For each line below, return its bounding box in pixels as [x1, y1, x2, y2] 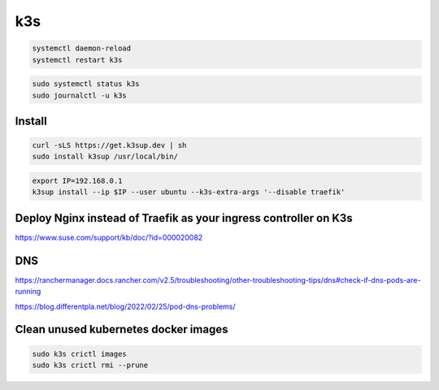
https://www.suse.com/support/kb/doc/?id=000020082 [15, 232, 203, 242]
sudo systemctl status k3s [32, 80, 140, 89]
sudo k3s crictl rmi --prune [32, 361, 149, 370]
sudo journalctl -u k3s [32, 90, 128, 100]
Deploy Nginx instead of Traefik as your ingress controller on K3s [15, 211, 353, 225]
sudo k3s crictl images [32, 349, 128, 358]
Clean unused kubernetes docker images [15, 323, 228, 336]
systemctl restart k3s [32, 55, 123, 64]
